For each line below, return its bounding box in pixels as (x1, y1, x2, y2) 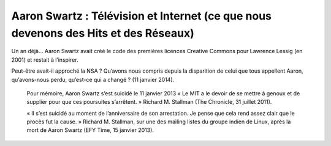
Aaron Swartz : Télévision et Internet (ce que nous (11, 9, 272, 23)
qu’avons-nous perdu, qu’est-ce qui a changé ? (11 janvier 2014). (11, 76, 175, 83)
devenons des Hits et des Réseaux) (11, 26, 194, 40)
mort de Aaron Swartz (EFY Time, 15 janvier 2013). (26, 126, 154, 134)
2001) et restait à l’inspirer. (11, 56, 79, 64)
